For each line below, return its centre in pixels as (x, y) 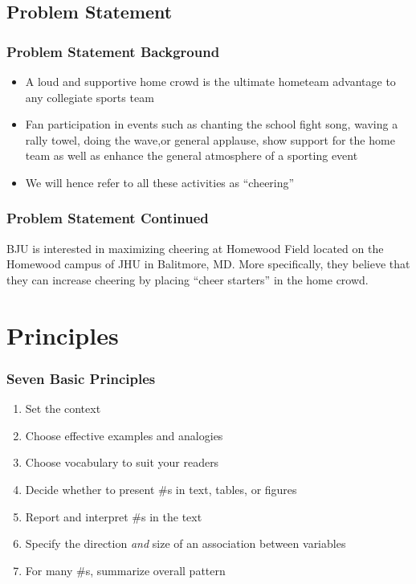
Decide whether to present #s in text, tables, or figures (161, 489)
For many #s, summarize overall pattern (125, 570)
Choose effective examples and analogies (124, 435)
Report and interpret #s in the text (114, 516)
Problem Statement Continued (108, 218)
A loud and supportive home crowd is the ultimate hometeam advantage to (210, 81)
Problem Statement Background (113, 51)
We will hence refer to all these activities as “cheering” (160, 182)
